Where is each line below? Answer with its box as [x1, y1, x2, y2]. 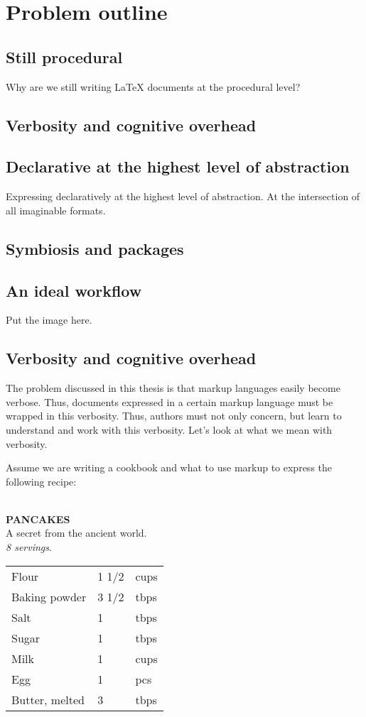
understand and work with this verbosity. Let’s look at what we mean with [6, 422, 333, 437]
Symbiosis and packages [6, 237, 184, 259]
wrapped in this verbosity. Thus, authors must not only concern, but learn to [6, 408, 342, 423]
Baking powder [11, 588, 87, 605]
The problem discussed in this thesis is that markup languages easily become [6, 381, 340, 395]
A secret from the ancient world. [6, 525, 147, 540]
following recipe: [6, 474, 77, 488]
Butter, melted [11, 691, 85, 708]
